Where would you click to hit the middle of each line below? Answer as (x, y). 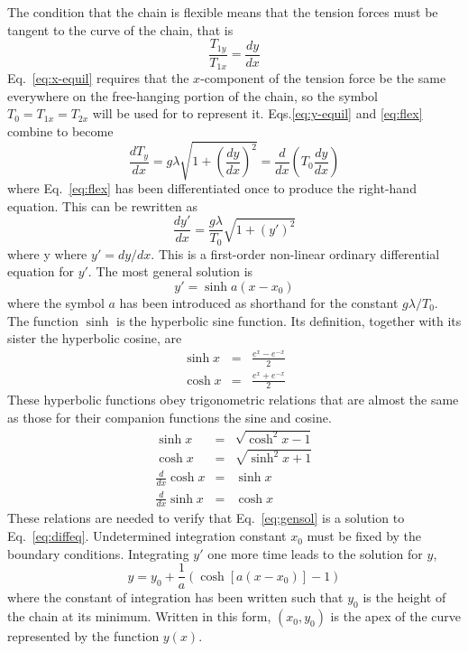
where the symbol (56, 302)
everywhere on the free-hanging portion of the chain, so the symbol (193, 95)
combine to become (60, 130)
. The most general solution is (170, 271)
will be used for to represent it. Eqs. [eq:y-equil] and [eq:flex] (257, 113)
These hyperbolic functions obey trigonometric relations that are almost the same (233, 400)
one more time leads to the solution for (315, 553)
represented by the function (83, 636)
